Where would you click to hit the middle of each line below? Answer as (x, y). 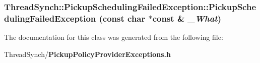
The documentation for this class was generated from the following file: (114, 37)
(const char (122, 18)
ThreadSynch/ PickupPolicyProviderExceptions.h (87, 54)
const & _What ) (187, 18)
